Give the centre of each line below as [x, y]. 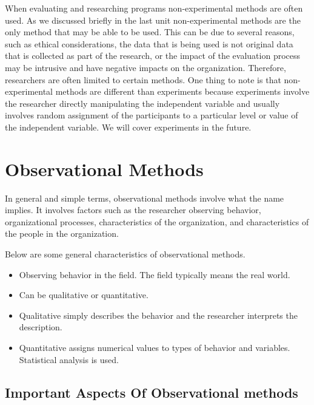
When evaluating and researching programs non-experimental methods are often [154, 8]
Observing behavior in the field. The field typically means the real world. [155, 274]
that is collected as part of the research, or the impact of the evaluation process [153, 56]
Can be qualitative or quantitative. [84, 295]
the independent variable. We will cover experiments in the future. [128, 127]
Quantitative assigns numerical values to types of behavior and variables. [155, 347]
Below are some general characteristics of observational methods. [125, 254]
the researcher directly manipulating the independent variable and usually [142, 103]
